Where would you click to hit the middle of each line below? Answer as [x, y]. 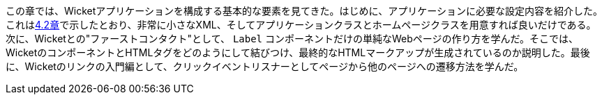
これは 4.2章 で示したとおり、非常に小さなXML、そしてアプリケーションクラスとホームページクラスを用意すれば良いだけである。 [301, 25]
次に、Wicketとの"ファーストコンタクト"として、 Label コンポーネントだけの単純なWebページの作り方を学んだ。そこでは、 [292, 39]
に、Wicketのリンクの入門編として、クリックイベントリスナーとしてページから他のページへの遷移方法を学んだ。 [265, 66]
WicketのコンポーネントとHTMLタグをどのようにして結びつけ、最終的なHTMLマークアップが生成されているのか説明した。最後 [298, 52]
